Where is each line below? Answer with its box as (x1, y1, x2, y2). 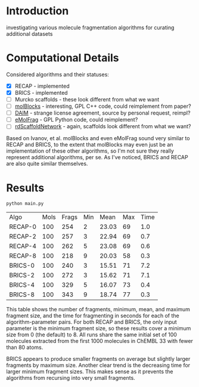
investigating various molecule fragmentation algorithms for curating (6, 24, 175, 31)
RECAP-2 (9, 233, 37, 241)
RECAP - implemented (14, 82, 70, 89)
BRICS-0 (9, 261, 35, 270)
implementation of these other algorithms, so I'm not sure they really (6, 147, 175, 154)
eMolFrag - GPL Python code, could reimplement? (14, 116, 138, 123)
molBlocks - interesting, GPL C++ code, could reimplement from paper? (14, 103, 192, 110)
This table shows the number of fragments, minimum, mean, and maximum (6, 306, 191, 313)
